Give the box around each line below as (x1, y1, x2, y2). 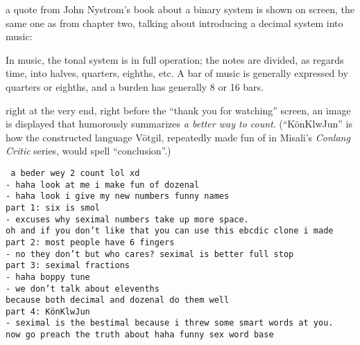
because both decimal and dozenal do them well (6, 295, 230, 306)
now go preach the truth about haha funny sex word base (6, 330, 274, 340)
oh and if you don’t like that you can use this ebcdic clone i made (6, 226, 334, 236)
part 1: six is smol (6, 202, 101, 213)
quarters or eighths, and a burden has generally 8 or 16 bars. (6, 79, 264, 94)
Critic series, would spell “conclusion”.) (6, 143, 171, 158)
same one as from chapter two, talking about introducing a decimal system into (6, 15, 343, 30)
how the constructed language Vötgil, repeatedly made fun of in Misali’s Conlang (6, 130, 350, 144)
